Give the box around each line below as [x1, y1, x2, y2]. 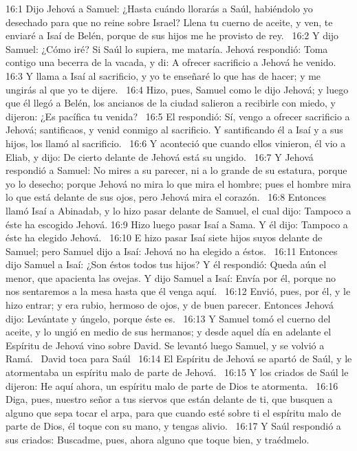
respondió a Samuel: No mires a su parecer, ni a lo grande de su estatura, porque [6, 163, 347, 177]
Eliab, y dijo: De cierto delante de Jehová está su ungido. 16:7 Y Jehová [6, 149, 314, 164]
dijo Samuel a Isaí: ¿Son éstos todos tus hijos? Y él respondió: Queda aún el [6, 257, 327, 272]
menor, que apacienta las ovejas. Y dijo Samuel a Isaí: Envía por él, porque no [6, 270, 336, 285]
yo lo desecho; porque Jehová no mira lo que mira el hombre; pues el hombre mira [6, 176, 351, 190]
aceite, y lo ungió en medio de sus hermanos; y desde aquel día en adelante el [6, 324, 332, 339]
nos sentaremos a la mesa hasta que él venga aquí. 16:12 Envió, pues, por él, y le [6, 284, 351, 298]
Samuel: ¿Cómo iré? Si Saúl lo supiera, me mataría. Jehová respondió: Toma [6, 41, 328, 56]
